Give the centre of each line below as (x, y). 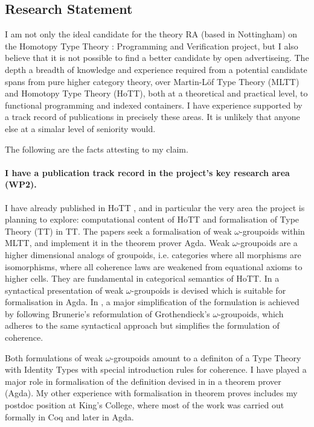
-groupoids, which (251, 313)
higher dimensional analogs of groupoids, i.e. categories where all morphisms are (153, 254)
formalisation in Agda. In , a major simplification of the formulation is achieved (152, 302)
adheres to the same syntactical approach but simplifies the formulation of (142, 325)
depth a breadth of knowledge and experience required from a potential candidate (156, 69)
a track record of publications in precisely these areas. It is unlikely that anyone (152, 117)
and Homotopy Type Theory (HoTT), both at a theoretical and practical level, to (156, 93)
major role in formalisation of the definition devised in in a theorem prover (143, 381)
